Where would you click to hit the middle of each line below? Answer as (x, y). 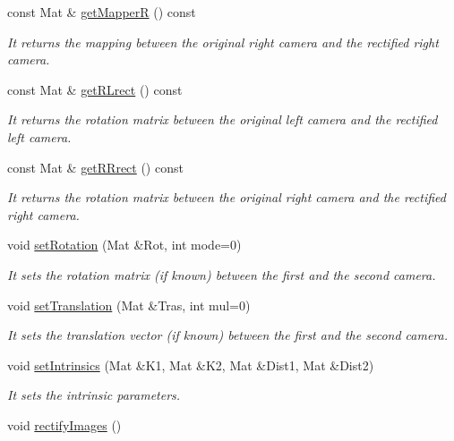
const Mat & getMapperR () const (102, 12)
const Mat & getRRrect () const (95, 167)
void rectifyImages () (64, 424)
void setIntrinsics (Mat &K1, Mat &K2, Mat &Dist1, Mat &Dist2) (191, 365)
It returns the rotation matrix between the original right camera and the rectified (227, 197)
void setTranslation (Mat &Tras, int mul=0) (129, 305)
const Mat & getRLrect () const (95, 89)
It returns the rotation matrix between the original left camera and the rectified (223, 119)
